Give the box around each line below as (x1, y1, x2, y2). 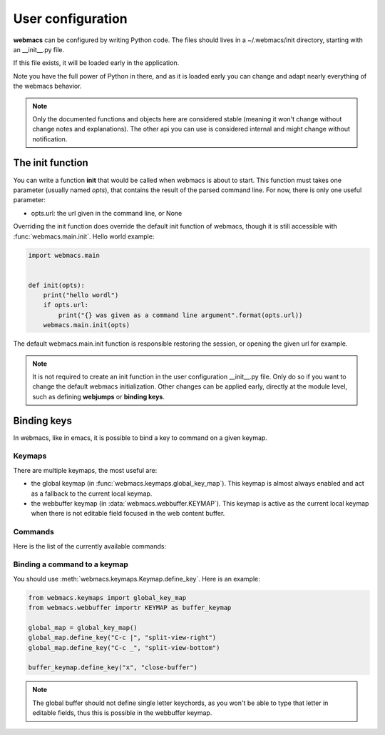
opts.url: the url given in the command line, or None (31, 209, 183, 217)
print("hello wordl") (43, 291, 119, 299)
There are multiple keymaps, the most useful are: (13, 466, 158, 474)
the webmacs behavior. (13, 82, 82, 91)
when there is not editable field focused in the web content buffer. (31, 509, 225, 518)
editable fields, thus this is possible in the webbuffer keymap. (32, 709, 212, 717)
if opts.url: (43, 301, 89, 309)
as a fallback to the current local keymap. (31, 489, 153, 498)
